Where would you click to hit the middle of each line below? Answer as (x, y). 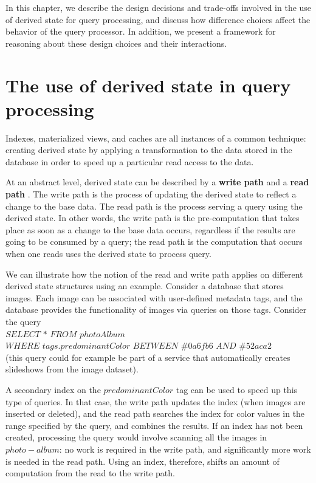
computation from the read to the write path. (90, 473)
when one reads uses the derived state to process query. (108, 254)
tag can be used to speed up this (237, 389)
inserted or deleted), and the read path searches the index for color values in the (155, 413)
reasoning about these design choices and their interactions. (116, 43)
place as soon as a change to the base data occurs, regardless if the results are (150, 229)
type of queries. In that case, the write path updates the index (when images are (156, 401)
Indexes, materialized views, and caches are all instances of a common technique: (156, 138)
